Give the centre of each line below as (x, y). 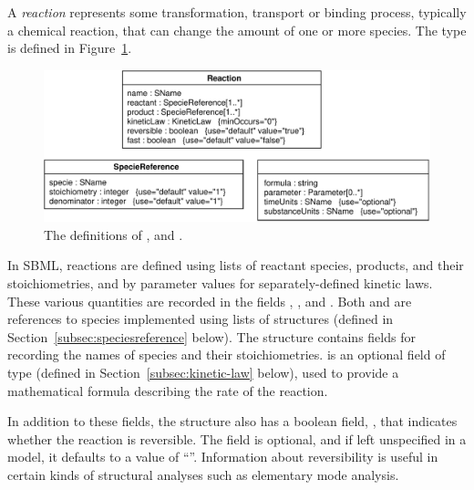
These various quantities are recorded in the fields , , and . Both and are (210, 301)
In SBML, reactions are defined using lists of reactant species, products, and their (236, 265)
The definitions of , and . (113, 234)
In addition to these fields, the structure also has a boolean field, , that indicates (232, 421)
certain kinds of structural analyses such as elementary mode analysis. (203, 474)
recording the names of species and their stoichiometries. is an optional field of (227, 354)
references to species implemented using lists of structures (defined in (201, 319)
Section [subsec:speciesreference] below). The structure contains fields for (211, 336)
